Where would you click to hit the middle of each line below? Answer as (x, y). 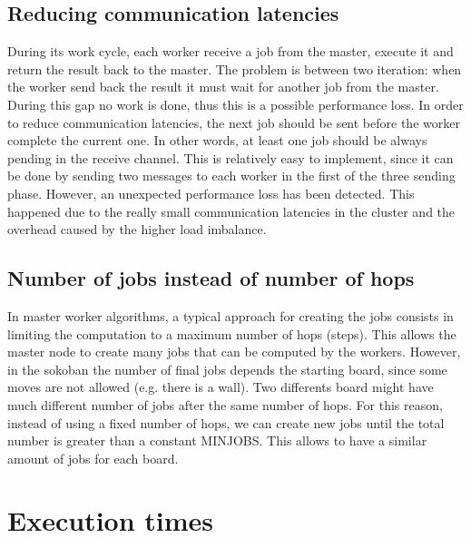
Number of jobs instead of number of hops (211, 278)
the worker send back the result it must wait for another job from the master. (223, 87)
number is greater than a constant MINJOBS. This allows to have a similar (217, 440)
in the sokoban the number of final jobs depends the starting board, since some (227, 369)
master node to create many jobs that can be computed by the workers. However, (234, 352)
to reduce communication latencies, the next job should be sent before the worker (234, 122)
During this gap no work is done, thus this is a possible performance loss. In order (235, 104)
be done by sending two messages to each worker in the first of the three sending (231, 176)
